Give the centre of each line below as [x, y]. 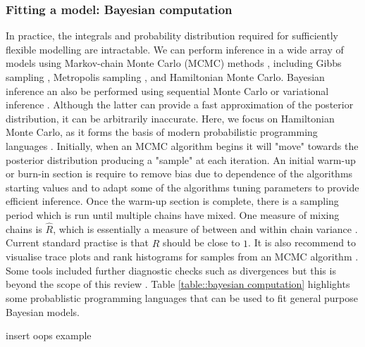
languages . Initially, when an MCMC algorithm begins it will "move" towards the [182, 145]
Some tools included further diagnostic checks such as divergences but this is [171, 270]
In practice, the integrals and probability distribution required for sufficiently [172, 36]
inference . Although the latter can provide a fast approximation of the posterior [180, 105]
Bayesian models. [43, 311]
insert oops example [49, 335]
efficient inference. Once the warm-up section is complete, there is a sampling [172, 201]
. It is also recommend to [302, 242]
